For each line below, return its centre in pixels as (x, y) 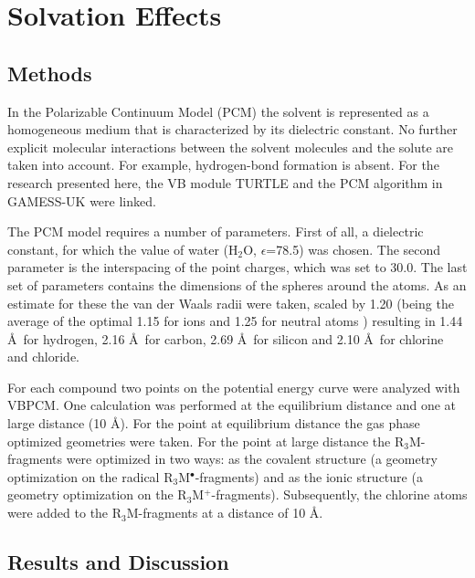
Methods (50, 73)
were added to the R (65, 513)
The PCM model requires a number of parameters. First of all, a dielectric (216, 231)
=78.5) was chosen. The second (354, 249)
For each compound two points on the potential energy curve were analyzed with (234, 387)
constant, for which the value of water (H (123, 249)
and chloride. (44, 357)
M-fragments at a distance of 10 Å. (225, 513)
